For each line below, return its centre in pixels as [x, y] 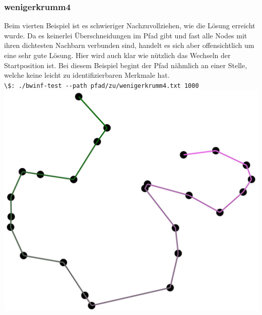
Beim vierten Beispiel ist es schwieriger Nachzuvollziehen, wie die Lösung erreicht [130, 25]
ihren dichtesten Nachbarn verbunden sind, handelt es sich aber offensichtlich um [129, 45]
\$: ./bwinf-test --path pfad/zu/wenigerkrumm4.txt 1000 [102, 86]
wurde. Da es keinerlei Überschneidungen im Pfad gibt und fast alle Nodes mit [126, 35]
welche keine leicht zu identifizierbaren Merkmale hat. [87, 75]
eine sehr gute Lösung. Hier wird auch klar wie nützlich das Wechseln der [117, 55]
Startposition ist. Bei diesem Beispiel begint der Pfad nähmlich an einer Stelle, [126, 65]
